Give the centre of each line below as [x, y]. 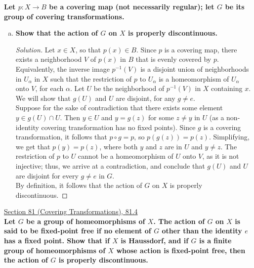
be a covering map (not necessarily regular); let [132, 6]
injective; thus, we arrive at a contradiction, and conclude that [110, 165]
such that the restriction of [91, 78]
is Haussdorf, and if [155, 241]
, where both [119, 146]
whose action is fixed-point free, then [181, 250]
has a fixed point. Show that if [57, 241]
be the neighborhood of [129, 88]
